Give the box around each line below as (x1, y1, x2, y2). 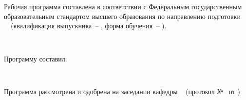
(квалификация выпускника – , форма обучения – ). (10, 20, 167, 31)
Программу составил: (4, 53, 67, 63)
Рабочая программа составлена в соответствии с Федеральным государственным (4, 1, 242, 12)
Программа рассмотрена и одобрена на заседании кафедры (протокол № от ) (4, 86, 240, 96)
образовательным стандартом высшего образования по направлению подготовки (4, 11, 241, 21)
